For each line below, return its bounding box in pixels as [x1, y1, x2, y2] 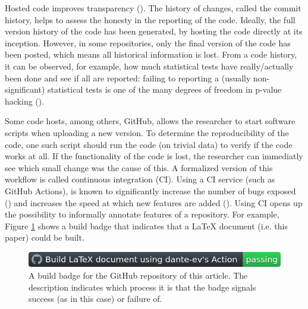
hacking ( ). [5, 94, 45, 107]
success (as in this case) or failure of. [29, 292, 162, 305]
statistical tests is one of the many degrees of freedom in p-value [48, 83, 282, 96]
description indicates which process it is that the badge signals [29, 280, 256, 293]
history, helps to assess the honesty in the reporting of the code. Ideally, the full [5, 13, 296, 26]
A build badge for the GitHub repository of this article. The [29, 269, 248, 281]
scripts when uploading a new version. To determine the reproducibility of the [5, 126, 289, 138]
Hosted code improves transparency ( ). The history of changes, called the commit [5, 2, 301, 14]
